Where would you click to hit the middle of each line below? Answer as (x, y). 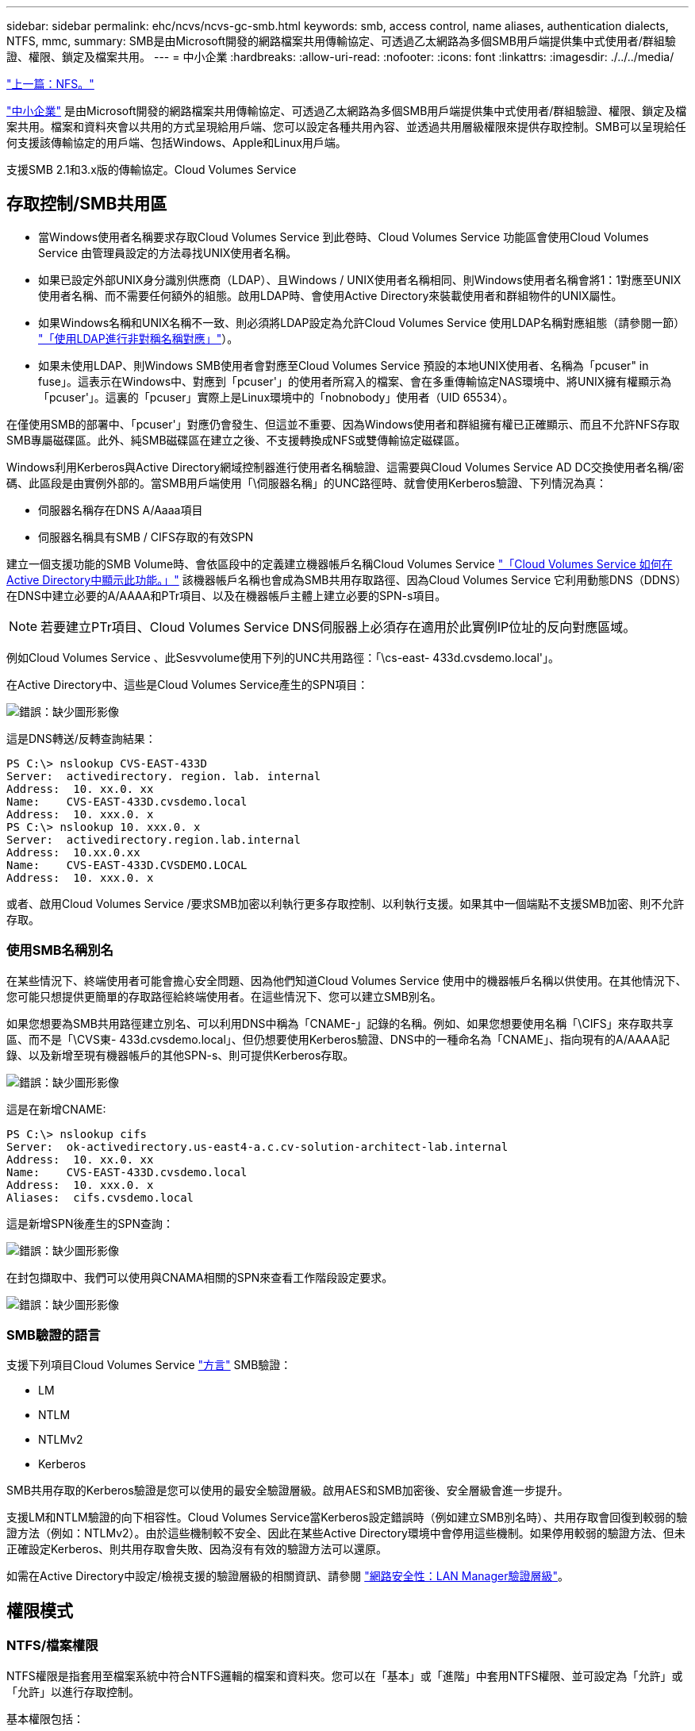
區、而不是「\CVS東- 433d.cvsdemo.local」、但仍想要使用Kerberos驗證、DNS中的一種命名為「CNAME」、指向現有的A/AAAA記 (338, 1039)
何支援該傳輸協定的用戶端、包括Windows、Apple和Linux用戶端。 (177, 142)
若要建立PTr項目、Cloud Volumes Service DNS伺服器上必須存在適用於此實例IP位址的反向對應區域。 (338, 627)
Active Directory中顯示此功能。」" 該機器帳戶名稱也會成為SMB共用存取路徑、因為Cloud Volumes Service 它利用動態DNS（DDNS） (347, 579)
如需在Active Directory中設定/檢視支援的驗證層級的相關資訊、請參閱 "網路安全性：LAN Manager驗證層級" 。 (288, 1576)
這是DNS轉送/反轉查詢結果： (81, 738)
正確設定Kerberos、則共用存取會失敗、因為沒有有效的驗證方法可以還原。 (197, 1549)
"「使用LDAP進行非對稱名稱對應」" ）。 (138, 338)
